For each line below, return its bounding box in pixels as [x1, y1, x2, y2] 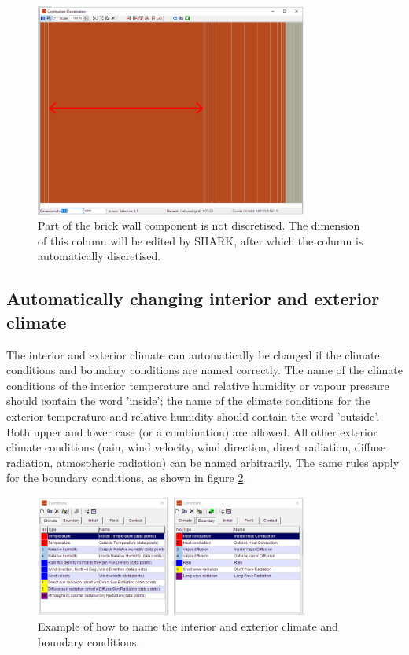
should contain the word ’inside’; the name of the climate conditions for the [6, 392, 370, 409]
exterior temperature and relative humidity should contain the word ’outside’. [6, 408, 380, 424]
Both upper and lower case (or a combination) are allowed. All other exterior [6, 423, 378, 440]
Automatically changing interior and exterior [6, 286, 380, 311]
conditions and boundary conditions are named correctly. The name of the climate [6, 362, 403, 378]
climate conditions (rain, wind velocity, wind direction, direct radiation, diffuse [6, 439, 386, 455]
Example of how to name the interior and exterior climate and [38, 618, 338, 635]
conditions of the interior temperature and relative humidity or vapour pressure [6, 377, 389, 393]
